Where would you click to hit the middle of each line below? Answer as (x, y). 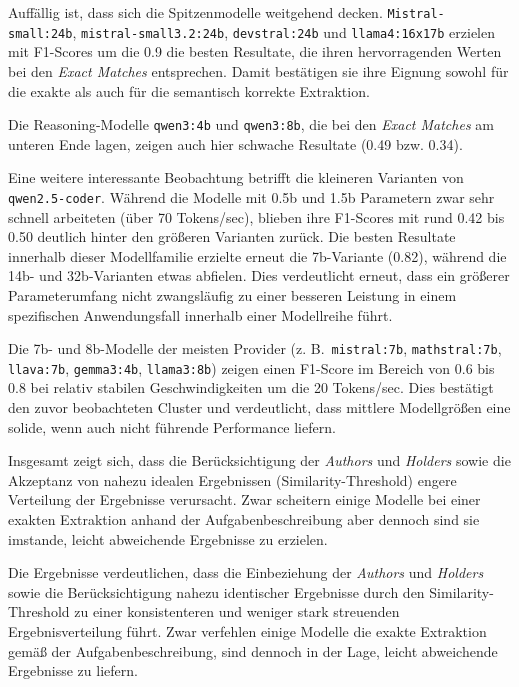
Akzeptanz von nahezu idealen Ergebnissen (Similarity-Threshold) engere (232, 479)
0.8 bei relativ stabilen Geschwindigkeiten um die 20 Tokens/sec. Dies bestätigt (251, 387)
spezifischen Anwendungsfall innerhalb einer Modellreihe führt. (200, 314)
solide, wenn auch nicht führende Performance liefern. (172, 426)
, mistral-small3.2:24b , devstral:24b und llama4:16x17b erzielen (284, 31)
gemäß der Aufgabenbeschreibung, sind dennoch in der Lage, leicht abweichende (253, 650)
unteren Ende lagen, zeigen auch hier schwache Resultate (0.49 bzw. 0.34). (235, 143)
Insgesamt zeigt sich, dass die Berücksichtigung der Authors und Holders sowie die (259, 460)
